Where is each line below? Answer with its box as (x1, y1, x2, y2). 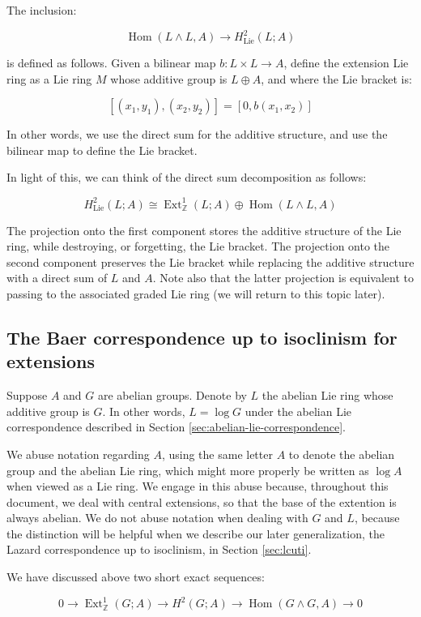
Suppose (6, 387, 48, 404)
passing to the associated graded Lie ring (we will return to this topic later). (6, 285, 385, 302)
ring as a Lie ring (6, 70, 92, 87)
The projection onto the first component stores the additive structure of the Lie (6, 221, 402, 238)
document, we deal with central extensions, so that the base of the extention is (6, 493, 397, 510)
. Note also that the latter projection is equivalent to (152, 269, 415, 286)
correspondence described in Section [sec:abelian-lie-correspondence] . (6, 418, 346, 435)
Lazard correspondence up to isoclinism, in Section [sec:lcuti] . (6, 541, 312, 558)
